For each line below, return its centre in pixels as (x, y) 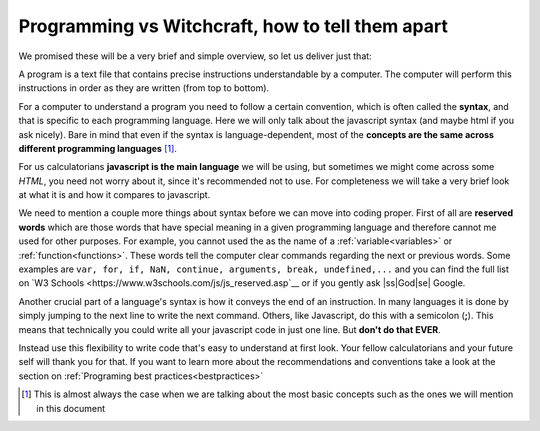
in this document (70, 408)
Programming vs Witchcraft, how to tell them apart (233, 26)
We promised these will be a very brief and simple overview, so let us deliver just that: (195, 56)
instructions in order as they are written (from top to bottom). (144, 88)
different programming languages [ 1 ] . (97, 148)
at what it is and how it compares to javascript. (114, 195)
